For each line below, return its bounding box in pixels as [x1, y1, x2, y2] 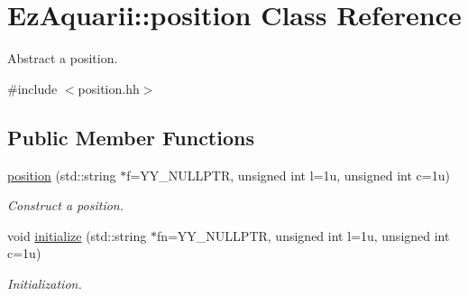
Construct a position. [7, 196, 124, 215]
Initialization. [7, 273, 82, 292]
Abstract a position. [7, 49, 118, 68]
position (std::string [7, 165, 116, 184]
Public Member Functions [7, 123, 254, 151]
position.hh [78, 79, 140, 97]
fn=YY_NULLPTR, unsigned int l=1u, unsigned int [156, 226, 450, 245]
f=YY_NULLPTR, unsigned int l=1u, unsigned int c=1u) [126, 165, 450, 184]
